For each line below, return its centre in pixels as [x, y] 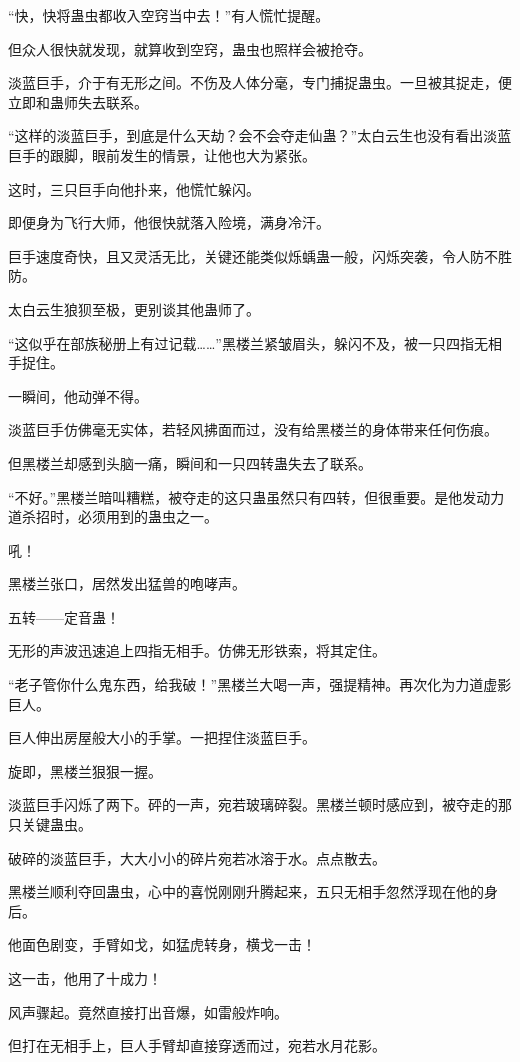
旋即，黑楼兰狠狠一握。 [85, 770]
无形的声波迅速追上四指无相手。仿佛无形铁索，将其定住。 [197, 650]
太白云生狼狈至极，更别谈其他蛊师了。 [134, 308]
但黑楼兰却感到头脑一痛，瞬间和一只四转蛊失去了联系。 [190, 462]
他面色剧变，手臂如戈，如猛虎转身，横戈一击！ [162, 944]
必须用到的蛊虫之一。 [147, 516]
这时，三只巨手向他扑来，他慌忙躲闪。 [134, 188]
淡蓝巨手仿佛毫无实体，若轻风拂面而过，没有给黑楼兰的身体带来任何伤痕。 [253, 429]
